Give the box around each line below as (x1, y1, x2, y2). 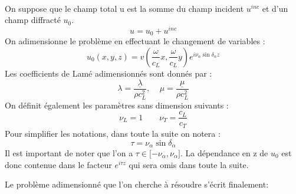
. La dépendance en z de (180, 146, 268, 159)
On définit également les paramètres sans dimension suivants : (5, 98, 229, 111)
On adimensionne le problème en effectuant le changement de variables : (5, 35, 265, 47)
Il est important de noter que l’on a (5, 146, 133, 159)
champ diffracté (5, 14, 61, 26)
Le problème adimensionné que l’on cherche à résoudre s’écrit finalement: (5, 178, 269, 190)
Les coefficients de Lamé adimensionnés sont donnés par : (5, 67, 212, 79)
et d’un (262, 2, 288, 14)
